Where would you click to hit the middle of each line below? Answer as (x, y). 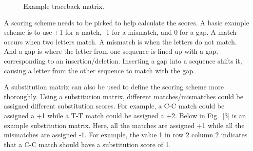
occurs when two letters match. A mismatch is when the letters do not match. (120, 41)
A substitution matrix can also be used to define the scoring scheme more (114, 87)
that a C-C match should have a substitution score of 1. (88, 144)
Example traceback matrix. (64, 6)
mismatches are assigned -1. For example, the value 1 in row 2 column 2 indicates (126, 135)
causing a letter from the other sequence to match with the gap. (99, 70)
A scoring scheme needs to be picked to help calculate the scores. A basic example (126, 22)
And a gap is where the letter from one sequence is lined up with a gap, (111, 51)
